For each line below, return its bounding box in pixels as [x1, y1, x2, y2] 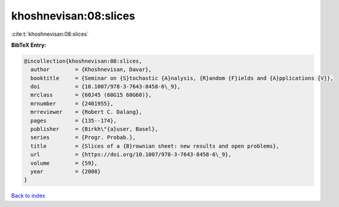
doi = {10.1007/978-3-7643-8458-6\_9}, [30, 83, 181, 90]
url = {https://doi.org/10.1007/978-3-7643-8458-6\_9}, [30, 151, 232, 158]
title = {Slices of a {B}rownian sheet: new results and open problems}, [30, 143, 280, 149]
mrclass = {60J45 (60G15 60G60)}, [30, 92, 152, 98]
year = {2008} [30, 168, 101, 175]
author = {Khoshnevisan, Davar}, [30, 66, 152, 73]
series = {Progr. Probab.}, [30, 134, 136, 141]
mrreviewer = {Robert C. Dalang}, [30, 109, 142, 115]
